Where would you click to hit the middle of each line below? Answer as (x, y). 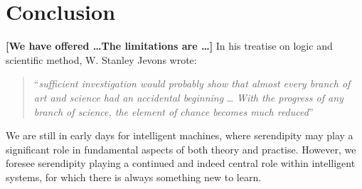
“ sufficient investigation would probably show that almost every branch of (192, 83)
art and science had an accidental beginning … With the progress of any (188, 97)
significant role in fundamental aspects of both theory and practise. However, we (181, 149)
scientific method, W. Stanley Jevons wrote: (101, 59)
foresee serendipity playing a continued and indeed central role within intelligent (181, 163)
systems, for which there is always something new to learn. (134, 177)
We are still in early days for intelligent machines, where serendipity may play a (180, 135)
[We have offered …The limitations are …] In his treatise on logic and (169, 46)
